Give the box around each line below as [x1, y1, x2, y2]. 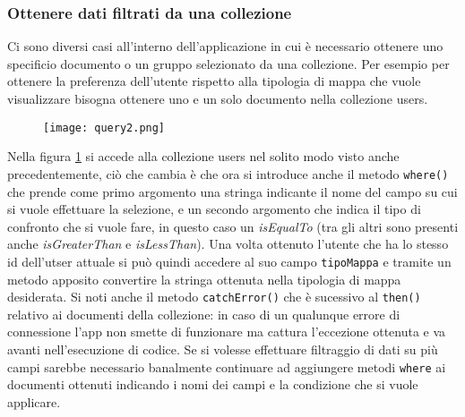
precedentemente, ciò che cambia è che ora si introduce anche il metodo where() [7, 164, 449, 183]
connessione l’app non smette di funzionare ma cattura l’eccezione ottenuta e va [7, 322, 446, 341]
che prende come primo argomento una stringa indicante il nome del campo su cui [7, 182, 458, 200]
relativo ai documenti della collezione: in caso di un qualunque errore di [7, 304, 400, 323]
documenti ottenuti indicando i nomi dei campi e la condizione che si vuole [7, 375, 418, 394]
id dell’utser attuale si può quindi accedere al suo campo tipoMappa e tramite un [7, 251, 452, 270]
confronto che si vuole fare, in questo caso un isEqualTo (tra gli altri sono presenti [7, 217, 459, 235]
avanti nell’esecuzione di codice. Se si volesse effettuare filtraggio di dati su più [7, 339, 438, 358]
